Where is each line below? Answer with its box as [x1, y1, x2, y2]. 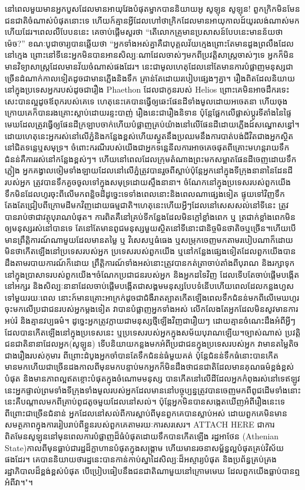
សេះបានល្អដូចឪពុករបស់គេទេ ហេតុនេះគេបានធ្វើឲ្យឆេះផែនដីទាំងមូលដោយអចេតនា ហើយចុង [5, 94, 288, 107]
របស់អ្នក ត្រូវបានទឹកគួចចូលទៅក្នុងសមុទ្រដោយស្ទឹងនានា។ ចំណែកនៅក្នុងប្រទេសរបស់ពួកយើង [5, 175, 291, 188]
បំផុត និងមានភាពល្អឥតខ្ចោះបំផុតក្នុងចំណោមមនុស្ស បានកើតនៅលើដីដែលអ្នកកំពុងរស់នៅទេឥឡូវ [5, 372, 300, 384]
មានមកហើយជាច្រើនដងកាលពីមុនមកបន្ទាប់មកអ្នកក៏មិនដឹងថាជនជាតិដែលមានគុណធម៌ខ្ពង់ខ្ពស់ [5, 360, 294, 373]
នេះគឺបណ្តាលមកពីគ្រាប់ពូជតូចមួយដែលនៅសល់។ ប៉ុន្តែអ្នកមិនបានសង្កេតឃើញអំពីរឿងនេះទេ [5, 395, 286, 407]
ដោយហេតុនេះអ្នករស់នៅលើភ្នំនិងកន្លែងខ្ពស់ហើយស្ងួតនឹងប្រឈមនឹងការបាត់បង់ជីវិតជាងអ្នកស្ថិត [5, 129, 294, 142]
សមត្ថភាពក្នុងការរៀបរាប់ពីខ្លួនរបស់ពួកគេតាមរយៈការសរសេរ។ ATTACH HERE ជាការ [5, 418, 275, 430]
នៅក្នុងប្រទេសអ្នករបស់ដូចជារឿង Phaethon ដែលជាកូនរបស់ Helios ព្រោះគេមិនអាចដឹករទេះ [5, 83, 290, 96]
